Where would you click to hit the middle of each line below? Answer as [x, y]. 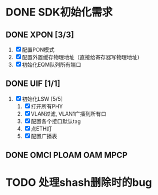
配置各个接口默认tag [56, 121]
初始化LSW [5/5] [42, 98]
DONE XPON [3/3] [40, 34]
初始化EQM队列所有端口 [51, 64]
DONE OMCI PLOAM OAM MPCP [67, 155]
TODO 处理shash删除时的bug [79, 183]
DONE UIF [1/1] [33, 84]
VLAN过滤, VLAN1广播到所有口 [69, 113]
